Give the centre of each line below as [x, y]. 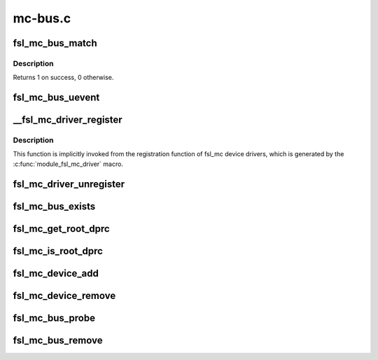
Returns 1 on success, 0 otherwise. [63, 78]
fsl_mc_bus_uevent [56, 98]
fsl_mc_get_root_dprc [61, 229]
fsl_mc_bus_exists [54, 206]
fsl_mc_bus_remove [58, 340]
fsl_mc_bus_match [55, 43]
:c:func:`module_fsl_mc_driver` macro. [68, 164]
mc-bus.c [42, 18]
